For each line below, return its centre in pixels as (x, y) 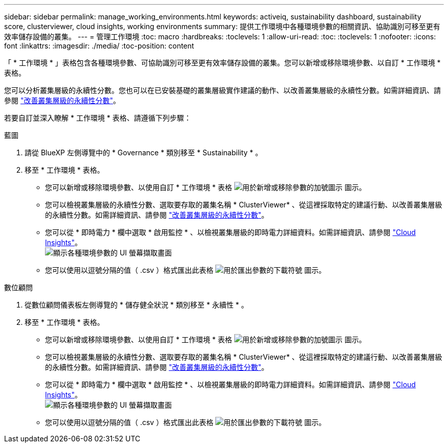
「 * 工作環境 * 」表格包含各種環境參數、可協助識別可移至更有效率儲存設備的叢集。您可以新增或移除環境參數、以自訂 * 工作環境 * (222, 63)
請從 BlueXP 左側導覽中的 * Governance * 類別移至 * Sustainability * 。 (144, 152)
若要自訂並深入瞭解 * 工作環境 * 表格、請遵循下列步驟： (98, 118)
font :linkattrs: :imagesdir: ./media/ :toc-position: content (99, 46)
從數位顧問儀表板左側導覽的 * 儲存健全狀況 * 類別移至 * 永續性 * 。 (137, 305)
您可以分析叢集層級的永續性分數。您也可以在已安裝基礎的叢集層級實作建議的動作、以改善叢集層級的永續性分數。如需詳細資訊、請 (222, 90)
